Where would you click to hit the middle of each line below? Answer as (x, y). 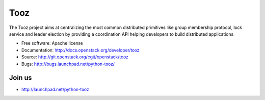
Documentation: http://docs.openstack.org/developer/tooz (80, 50)
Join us (20, 78)
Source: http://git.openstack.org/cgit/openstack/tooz (75, 57)
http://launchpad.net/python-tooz (55, 89)
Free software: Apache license (52, 43)
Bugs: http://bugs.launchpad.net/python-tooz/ (68, 64)
